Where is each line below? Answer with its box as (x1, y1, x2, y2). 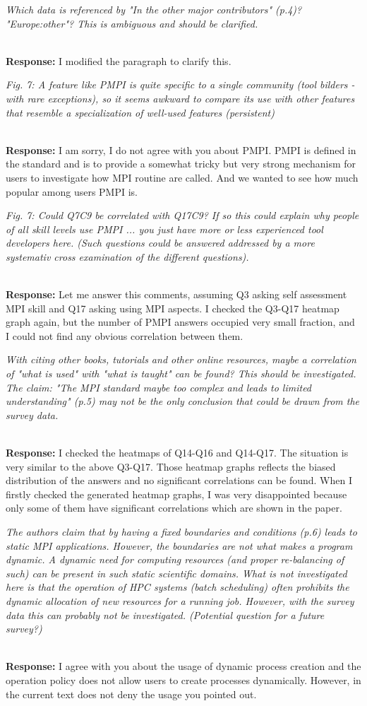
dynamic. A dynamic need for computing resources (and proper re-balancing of (6, 552, 344, 567)
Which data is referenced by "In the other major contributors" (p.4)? (6, 2, 302, 16)
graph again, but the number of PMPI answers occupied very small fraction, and (6, 314, 355, 329)
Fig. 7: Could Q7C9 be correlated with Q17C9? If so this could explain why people (6, 208, 359, 223)
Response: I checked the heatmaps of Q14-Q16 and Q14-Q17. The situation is (6, 445, 349, 460)
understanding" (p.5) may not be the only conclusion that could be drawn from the (6, 394, 360, 408)
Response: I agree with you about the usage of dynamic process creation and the (6, 659, 361, 673)
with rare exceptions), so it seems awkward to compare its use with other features (6, 90, 355, 105)
